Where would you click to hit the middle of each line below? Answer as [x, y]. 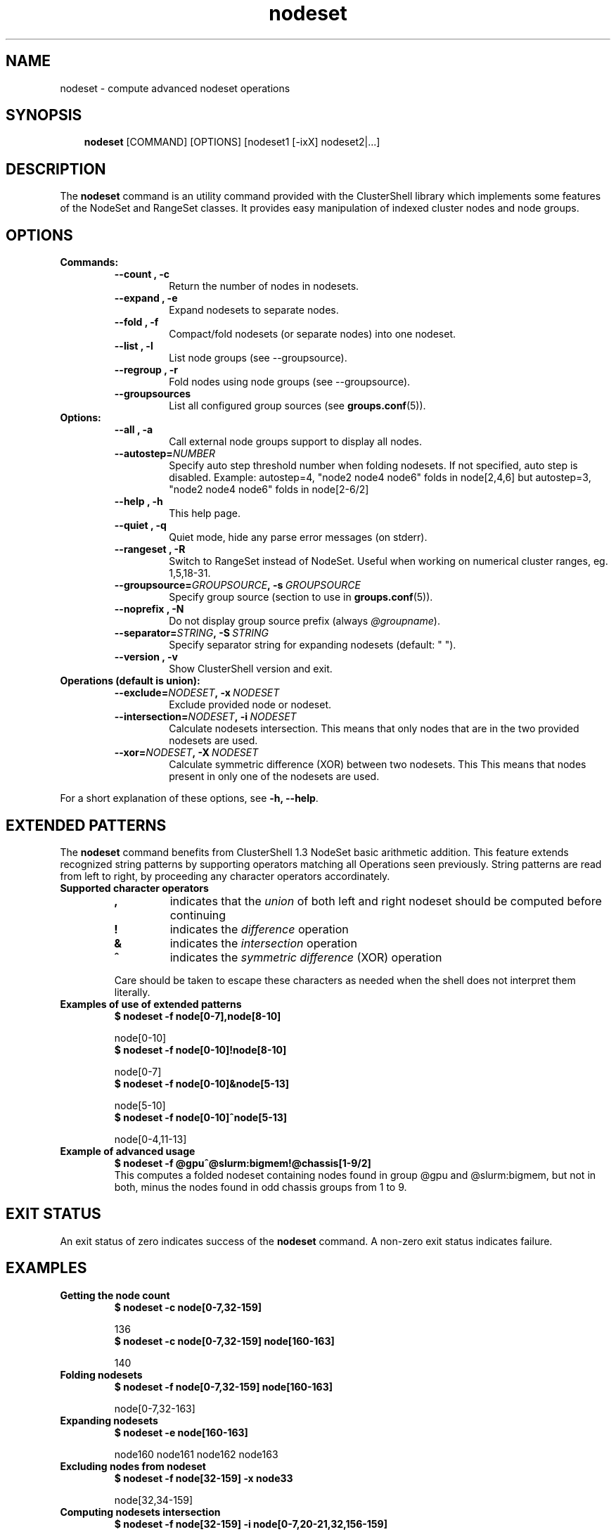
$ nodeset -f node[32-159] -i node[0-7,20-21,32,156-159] [251, 1524]
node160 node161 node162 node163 [196, 1454]
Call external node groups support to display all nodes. [296, 442]
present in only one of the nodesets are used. [274, 777]
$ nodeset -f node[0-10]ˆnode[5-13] [201, 1117]
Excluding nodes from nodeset [133, 1466]
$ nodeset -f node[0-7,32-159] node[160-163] [224, 1386]
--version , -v [146, 657]
